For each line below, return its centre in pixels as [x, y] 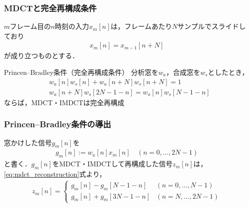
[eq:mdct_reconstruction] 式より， [55, 173]
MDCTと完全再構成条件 [50, 8]
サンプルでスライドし [212, 26]
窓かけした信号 [28, 142]
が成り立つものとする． [41, 56]
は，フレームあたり [141, 26]
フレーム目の [30, 26]
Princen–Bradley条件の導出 [58, 124]
